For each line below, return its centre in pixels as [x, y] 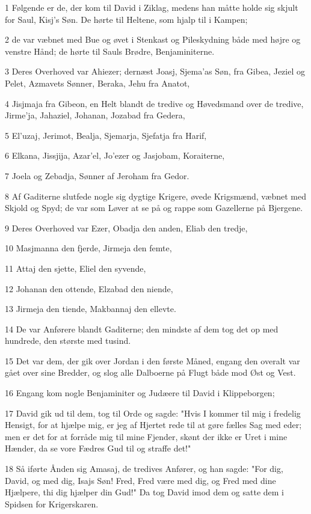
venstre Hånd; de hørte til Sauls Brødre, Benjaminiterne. [110, 51]
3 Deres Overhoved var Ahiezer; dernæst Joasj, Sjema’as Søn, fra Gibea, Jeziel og [155, 71]
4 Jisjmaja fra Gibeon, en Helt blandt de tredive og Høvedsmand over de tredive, [154, 103]
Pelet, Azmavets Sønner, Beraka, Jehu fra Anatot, [97, 83]
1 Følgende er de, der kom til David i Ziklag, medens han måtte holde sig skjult [152, 7]
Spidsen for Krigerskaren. [52, 503]
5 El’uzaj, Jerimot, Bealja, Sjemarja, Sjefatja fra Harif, [106, 135]
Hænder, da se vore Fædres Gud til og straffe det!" [98, 448]
